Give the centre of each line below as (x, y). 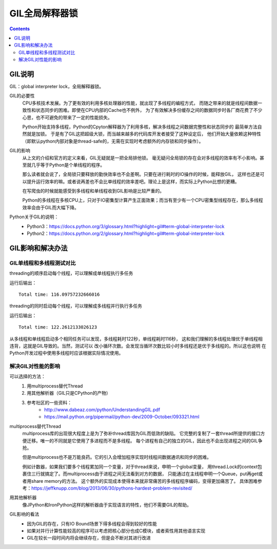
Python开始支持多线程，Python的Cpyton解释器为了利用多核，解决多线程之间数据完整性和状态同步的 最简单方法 (140, 127)
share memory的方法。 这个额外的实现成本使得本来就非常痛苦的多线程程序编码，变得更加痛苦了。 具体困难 (144, 481)
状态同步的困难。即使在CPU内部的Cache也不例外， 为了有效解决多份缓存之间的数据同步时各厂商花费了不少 (149, 110)
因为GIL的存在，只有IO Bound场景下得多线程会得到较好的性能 (92, 523)
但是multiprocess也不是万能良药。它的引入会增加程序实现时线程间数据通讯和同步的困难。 (117, 457)
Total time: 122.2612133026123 (58, 327)
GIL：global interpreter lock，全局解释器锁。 (57, 87)
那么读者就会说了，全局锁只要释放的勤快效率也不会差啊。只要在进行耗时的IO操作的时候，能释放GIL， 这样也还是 (141, 174)
